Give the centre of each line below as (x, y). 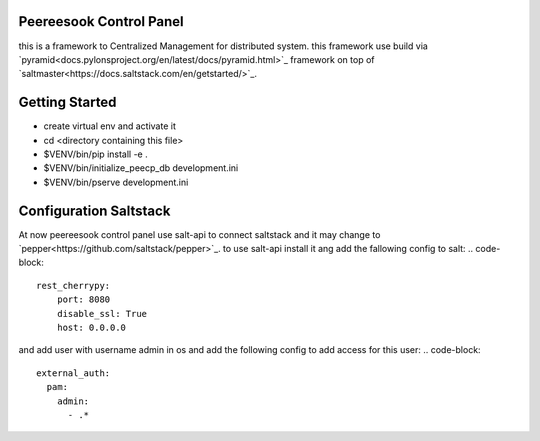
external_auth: (73, 373)
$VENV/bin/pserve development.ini (116, 182)
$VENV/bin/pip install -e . (96, 154)
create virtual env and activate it (110, 126)
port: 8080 (83, 299)
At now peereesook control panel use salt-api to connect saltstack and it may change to (199, 234)
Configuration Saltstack (94, 210)
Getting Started (67, 102)
